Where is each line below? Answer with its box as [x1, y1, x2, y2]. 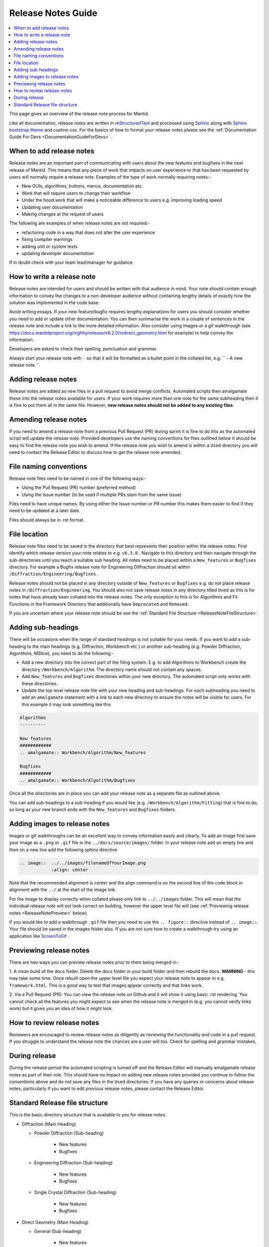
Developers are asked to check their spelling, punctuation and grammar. [9, 346, 157, 352]
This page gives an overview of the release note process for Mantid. [9, 111, 149, 117]
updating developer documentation [21, 250, 94, 256]
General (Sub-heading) [34, 1228, 82, 1234]
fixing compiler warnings [21, 236, 73, 242]
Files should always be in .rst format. [9, 517, 85, 523]
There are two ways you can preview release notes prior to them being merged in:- [9, 959, 180, 965]
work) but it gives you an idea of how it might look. [9, 1005, 113, 1011]
